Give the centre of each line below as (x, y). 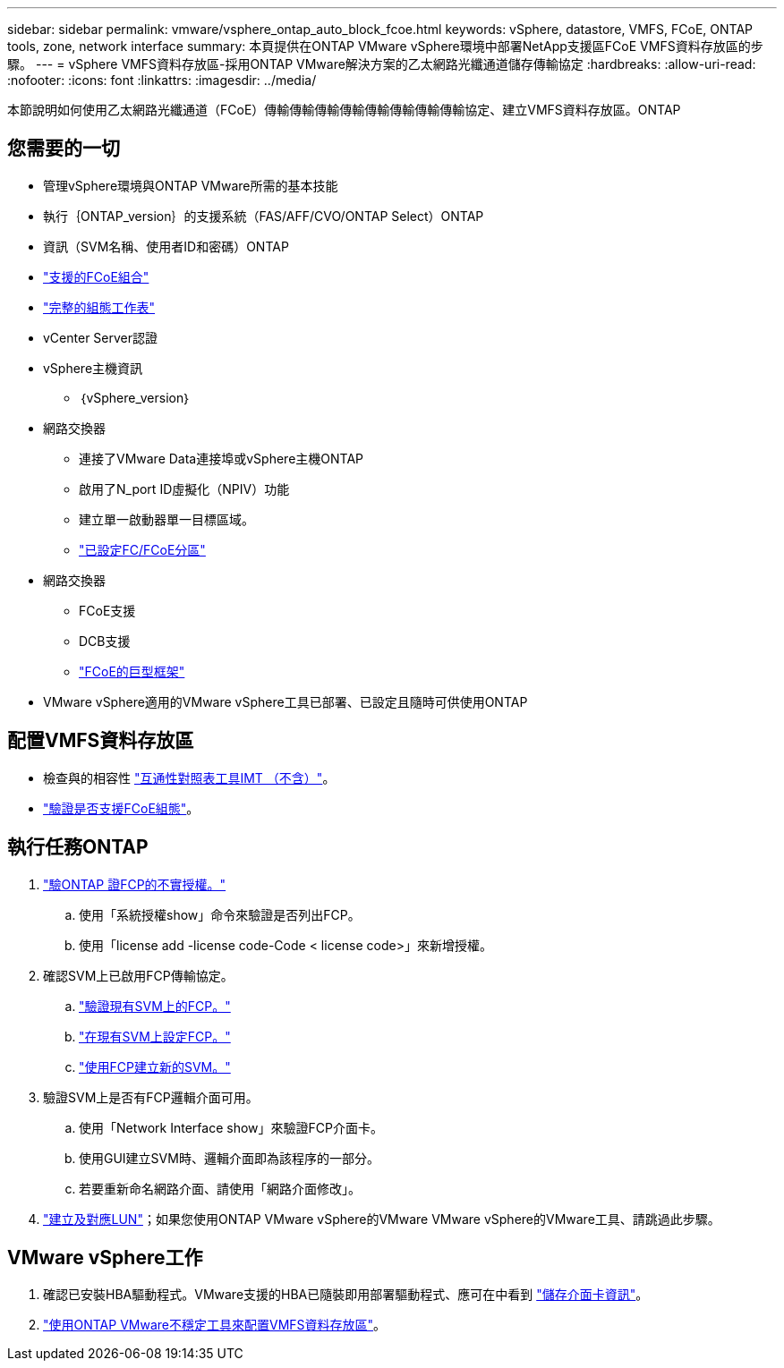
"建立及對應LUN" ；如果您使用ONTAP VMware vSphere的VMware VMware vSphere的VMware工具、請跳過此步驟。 (382, 1219)
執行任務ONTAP (78, 847)
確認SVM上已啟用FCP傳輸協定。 (138, 975)
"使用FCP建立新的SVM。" (155, 1066)
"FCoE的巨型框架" (132, 671)
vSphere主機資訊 (93, 368)
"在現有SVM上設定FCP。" (155, 1036)
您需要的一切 (64, 149)
